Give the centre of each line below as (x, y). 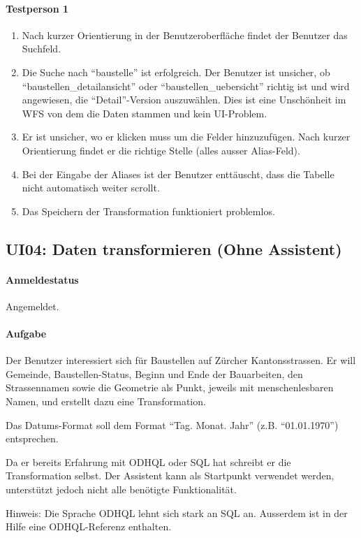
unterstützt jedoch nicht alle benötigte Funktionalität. (121, 489)
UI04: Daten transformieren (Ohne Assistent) (174, 248)
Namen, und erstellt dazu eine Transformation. (106, 401)
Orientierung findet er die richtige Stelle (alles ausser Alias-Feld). (161, 150)
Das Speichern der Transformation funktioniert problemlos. (148, 211)
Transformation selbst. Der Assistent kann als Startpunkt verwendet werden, (170, 475)
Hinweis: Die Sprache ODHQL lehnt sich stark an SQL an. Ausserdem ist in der (177, 512)
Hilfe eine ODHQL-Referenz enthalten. (89, 526)
